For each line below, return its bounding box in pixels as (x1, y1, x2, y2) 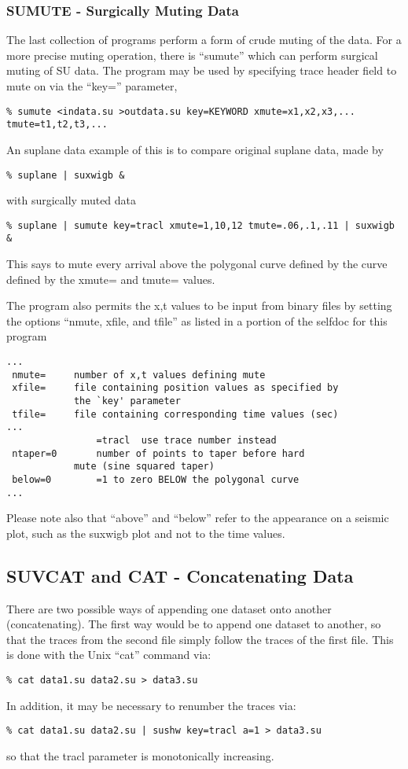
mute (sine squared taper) (73, 461, 215, 473)
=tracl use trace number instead (96, 434, 277, 446)
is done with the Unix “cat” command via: (6, 646, 211, 663)
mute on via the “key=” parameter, (6, 78, 178, 94)
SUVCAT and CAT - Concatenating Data (6, 563, 354, 587)
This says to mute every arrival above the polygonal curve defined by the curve (6, 256, 388, 272)
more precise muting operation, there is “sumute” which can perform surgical (6, 46, 378, 63)
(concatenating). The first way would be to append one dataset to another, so (6, 616, 381, 632)
